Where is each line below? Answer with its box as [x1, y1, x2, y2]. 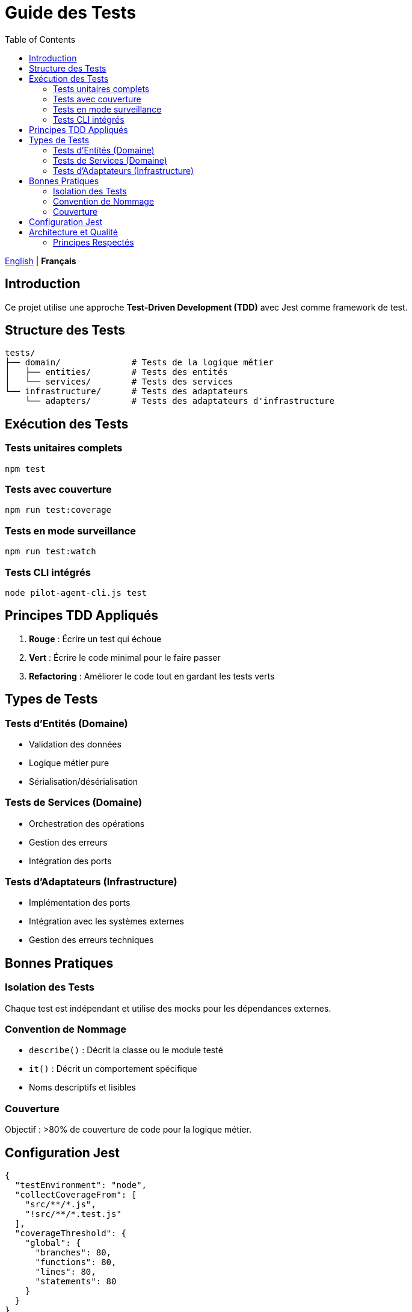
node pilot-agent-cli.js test [5, 587, 147, 598]
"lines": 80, [35, 1267, 96, 1277]
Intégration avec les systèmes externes [29, 916, 184, 927]
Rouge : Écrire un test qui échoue [29, 633, 162, 644]
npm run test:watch [5, 546, 96, 557]
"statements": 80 [35, 1276, 117, 1287]
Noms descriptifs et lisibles [29, 1082, 136, 1093]
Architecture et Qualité [29, 226, 118, 237]
